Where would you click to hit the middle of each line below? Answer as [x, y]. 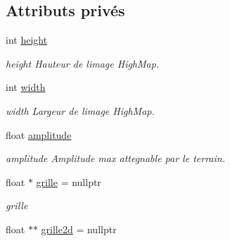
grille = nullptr [69, 181]
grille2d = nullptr [79, 229]
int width [26, 87]
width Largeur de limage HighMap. [80, 110]
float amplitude [39, 134]
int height [27, 40]
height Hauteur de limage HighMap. [83, 63]
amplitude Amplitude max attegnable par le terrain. [115, 158]
